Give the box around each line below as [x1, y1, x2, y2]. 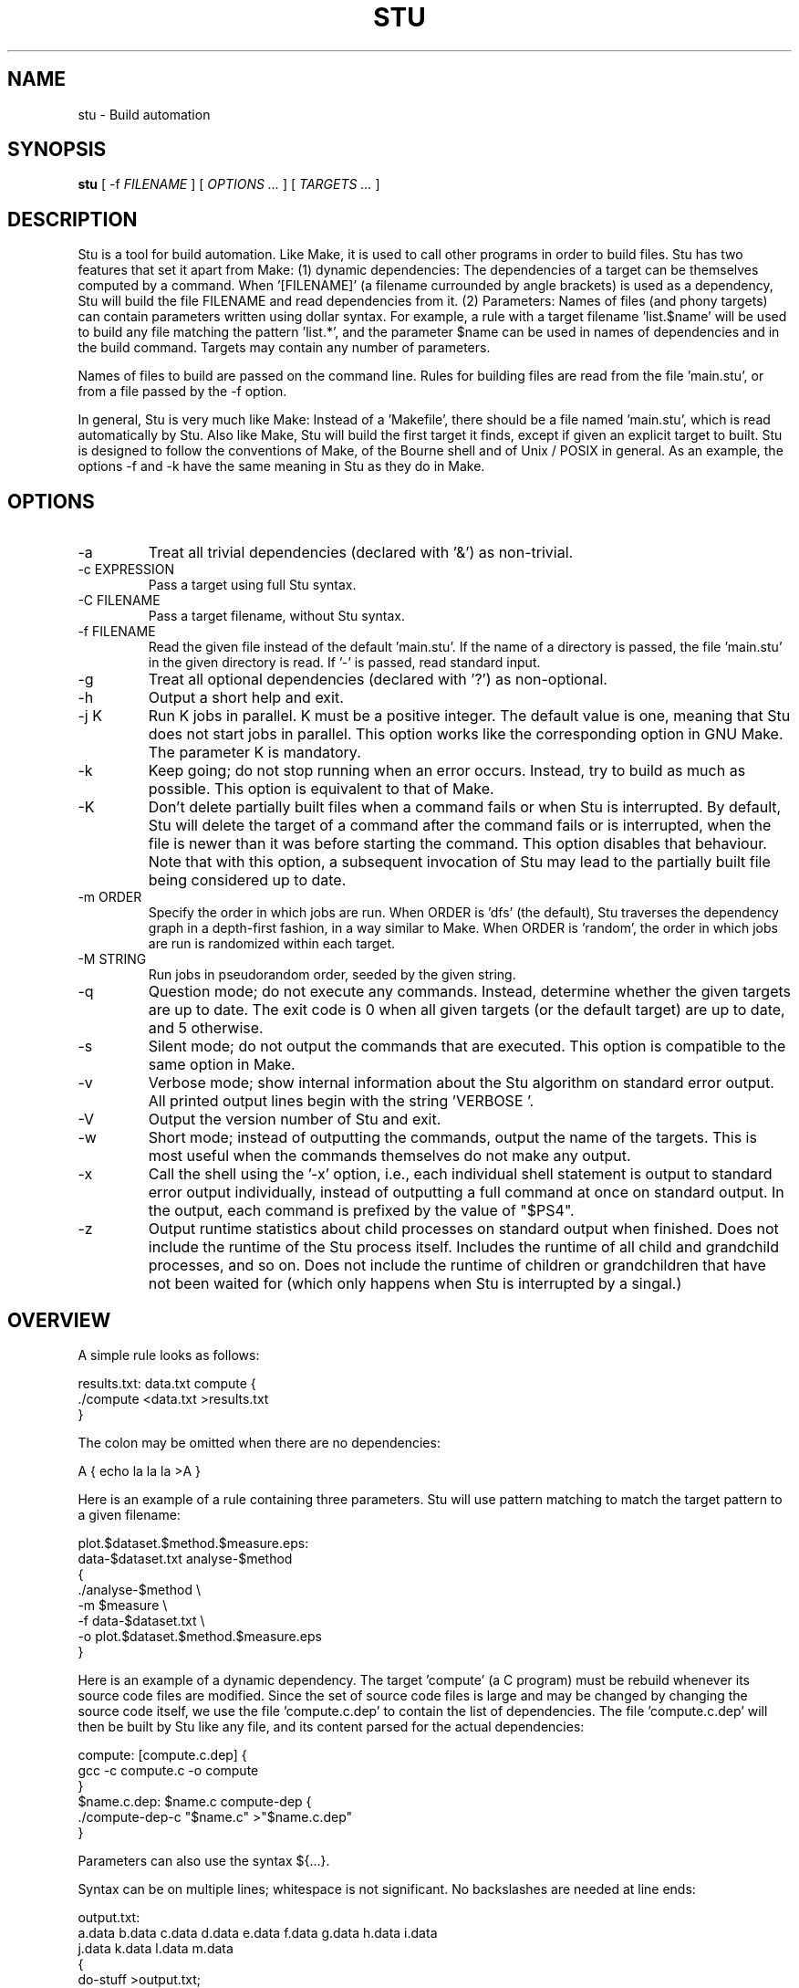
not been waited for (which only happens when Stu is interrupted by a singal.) [148, 1274, 682, 1293]
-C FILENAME [78, 592, 161, 609]
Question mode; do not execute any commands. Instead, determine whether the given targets [148, 982, 792, 1001]
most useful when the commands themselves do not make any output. [148, 1146, 631, 1166]
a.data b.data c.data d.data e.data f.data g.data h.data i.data [78, 1924, 438, 1941]
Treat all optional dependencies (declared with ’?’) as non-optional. [148, 670, 607, 689]
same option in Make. [148, 1055, 296, 1074]
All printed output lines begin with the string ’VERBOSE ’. [148, 1092, 534, 1111]
